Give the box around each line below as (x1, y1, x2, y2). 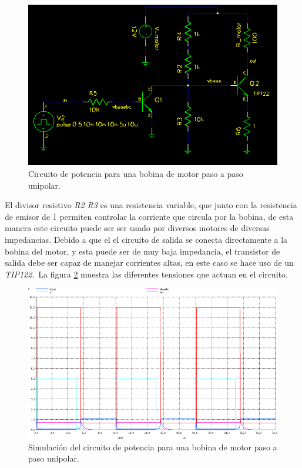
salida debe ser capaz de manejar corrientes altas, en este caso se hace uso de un (5, 256, 294, 269)
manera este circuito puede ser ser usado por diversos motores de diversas (5, 222, 270, 234)
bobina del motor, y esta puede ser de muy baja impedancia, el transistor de (5, 245, 280, 257)
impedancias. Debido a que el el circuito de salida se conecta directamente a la (5, 233, 288, 245)
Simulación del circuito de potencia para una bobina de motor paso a (28, 440, 277, 453)
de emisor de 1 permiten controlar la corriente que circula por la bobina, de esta (5, 210, 294, 222)
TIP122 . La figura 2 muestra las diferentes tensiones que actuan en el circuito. (5, 268, 288, 280)
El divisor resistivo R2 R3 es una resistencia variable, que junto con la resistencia (5, 199, 297, 211)
